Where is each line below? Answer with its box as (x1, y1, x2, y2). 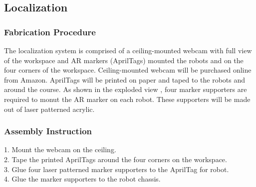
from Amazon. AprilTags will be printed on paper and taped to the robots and (4, 74, 246, 85)
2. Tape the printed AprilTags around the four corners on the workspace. (4, 154, 227, 164)
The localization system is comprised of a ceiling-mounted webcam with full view (4, 45, 252, 55)
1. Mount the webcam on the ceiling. (4, 144, 116, 155)
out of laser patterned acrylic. (4, 103, 95, 114)
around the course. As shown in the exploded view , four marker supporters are (4, 84, 247, 94)
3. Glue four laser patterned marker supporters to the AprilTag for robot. (4, 164, 229, 174)
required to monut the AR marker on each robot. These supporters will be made (4, 93, 251, 104)
